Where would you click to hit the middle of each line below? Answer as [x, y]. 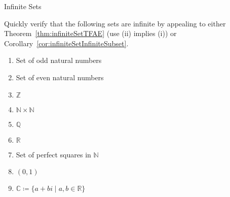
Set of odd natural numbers [59, 60]
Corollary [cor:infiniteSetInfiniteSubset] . [66, 43]
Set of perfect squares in [53, 154]
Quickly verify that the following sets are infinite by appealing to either [115, 23]
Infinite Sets [23, 6]
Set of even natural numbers [60, 77]
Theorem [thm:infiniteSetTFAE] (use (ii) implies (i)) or [90, 33]
